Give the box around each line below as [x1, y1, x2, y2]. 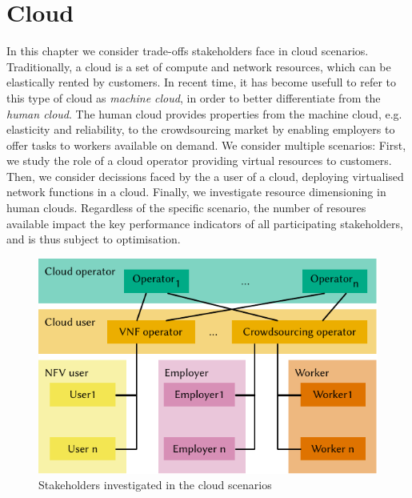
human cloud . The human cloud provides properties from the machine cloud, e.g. [6, 105, 402, 122]
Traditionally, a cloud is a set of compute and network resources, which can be [6, 58, 391, 74]
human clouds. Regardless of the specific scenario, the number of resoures [6, 199, 366, 216]
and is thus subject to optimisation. [6, 231, 181, 247]
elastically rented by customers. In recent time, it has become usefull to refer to [6, 74, 397, 90]
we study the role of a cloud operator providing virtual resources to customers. [6, 152, 392, 169]
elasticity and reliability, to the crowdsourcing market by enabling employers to [6, 121, 395, 138]
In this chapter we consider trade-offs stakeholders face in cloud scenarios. [6, 42, 369, 59]
